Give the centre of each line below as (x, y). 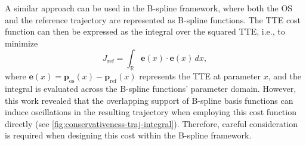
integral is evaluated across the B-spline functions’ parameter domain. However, (151, 88)
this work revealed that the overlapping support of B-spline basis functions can (149, 100)
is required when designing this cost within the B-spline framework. (128, 135)
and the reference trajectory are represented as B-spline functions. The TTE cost (153, 19)
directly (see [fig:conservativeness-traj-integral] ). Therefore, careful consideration (152, 123)
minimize (21, 43)
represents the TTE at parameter (200, 76)
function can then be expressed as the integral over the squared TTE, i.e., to (145, 31)
